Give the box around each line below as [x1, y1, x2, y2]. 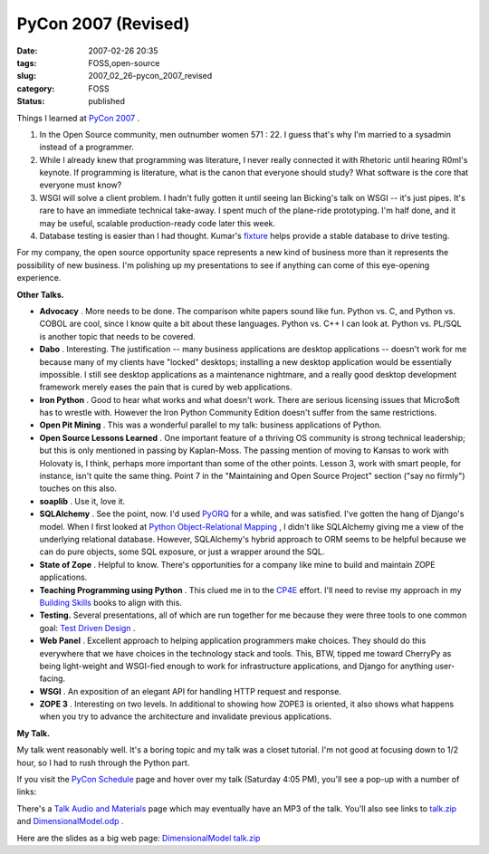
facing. [39, 673, 66, 684]
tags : [16, 57, 37, 68]
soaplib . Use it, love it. [39, 495, 126, 506]
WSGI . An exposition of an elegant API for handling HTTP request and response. [39, 686, 341, 696]
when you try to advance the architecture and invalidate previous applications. [39, 711, 332, 722]
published [88, 96, 126, 107]
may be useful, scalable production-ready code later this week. [39, 217, 276, 228]
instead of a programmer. [39, 141, 135, 153]
